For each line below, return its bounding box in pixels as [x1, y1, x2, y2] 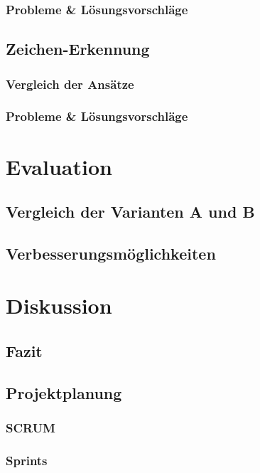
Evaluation [6, 152, 112, 181]
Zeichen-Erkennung [6, 38, 150, 60]
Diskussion [6, 291, 112, 320]
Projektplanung [6, 381, 122, 403]
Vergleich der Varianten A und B [6, 201, 255, 223]
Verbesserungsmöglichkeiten [6, 242, 216, 264]
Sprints [6, 451, 48, 469]
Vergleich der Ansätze [6, 75, 134, 92]
